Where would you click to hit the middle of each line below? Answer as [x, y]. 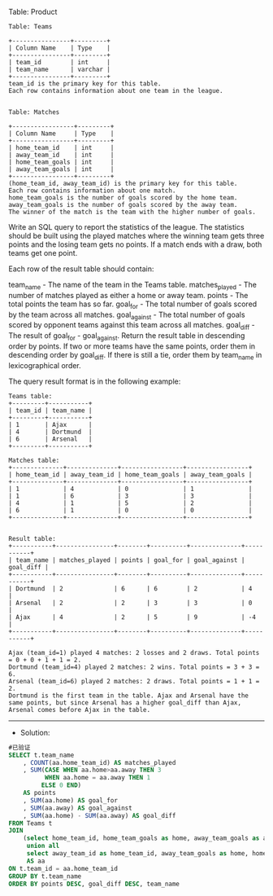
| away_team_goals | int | [61, 169]
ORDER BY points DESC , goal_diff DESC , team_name [94, 884]
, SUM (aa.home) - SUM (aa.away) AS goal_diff [100, 815]
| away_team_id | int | [61, 155]
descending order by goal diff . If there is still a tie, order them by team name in [135, 356]
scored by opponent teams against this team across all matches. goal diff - [132, 326]
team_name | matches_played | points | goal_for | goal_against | [130, 560]
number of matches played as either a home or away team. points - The [128, 295]
